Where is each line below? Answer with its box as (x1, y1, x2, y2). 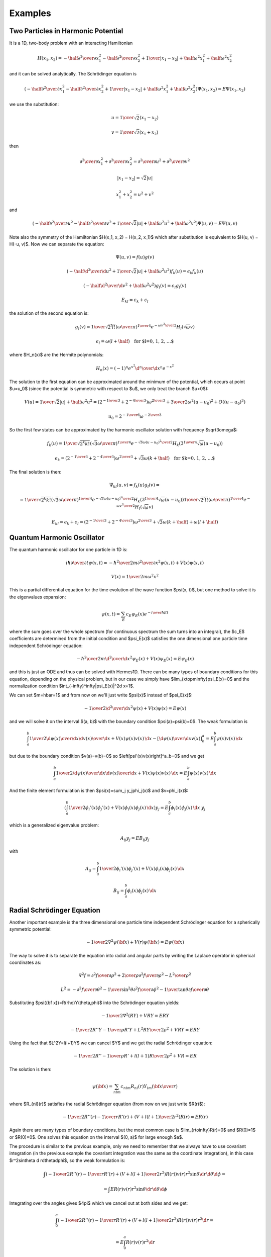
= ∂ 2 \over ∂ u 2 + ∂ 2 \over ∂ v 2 (133, 157, 190, 164)
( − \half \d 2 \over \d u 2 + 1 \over (66, 267, 131, 274)
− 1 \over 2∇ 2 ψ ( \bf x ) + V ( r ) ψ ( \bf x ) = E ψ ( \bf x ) (86, 938, 185, 945)
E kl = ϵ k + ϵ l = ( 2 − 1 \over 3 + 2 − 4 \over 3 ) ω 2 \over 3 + (51, 518, 157, 526)
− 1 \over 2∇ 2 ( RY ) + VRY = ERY (101, 1012, 170, 1019)
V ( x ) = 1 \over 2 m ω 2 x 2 (111, 573, 159, 580)
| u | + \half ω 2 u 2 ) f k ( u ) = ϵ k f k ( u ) (136, 267, 203, 276)
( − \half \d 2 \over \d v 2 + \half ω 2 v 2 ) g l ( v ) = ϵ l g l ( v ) (83, 282, 187, 290)
